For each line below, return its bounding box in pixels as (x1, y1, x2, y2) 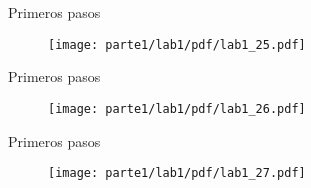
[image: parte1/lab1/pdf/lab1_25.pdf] (48, 37, 306, 52)
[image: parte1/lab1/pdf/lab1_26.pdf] (48, 101, 306, 116)
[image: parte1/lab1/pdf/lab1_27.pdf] (48, 166, 306, 181)
